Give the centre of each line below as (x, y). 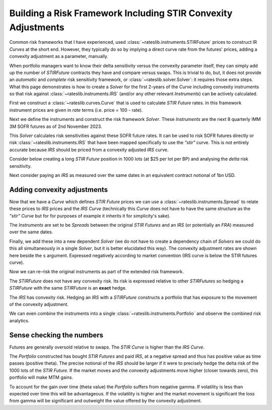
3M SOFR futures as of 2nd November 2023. (56, 126)
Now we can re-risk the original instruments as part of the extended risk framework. (96, 271)
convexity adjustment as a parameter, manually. (59, 56)
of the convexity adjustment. (39, 304)
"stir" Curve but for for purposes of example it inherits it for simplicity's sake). (90, 216)
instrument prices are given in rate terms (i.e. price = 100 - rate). (76, 110)
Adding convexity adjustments (59, 190)
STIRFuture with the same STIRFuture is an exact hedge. (68, 288)
